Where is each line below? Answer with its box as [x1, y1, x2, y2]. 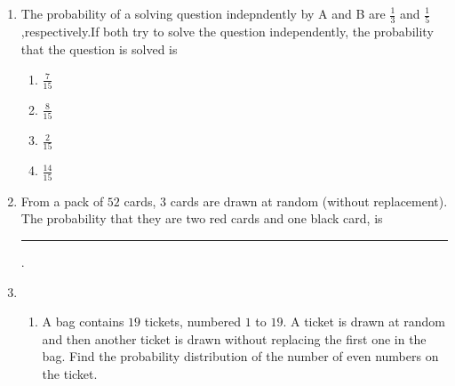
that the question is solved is [20, 39, 178, 58]
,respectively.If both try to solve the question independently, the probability [20, 22, 434, 41]
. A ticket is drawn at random [283, 312, 445, 331]
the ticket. [42, 364, 98, 382]
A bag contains [42, 312, 124, 331]
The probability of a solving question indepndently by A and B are [20, 4, 386, 22]
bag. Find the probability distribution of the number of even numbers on [42, 347, 439, 366]
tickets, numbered [144, 312, 241, 331]
